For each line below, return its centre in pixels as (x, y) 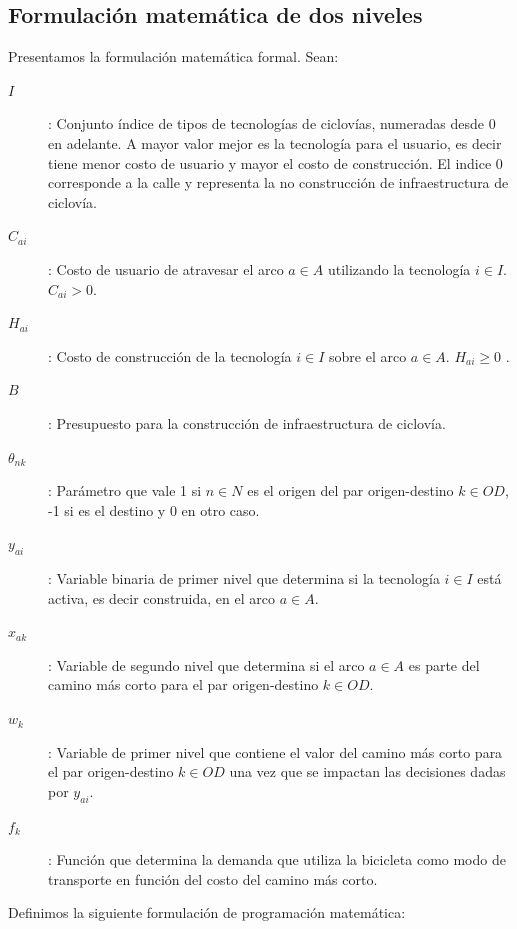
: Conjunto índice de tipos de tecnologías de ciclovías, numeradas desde (266, 123)
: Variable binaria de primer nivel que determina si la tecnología (244, 578)
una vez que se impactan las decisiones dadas (367, 771)
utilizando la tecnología (399, 268)
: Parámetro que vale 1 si (125, 490)
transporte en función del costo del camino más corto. (213, 878)
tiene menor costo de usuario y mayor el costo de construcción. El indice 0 (275, 162)
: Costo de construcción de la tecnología (170, 355)
